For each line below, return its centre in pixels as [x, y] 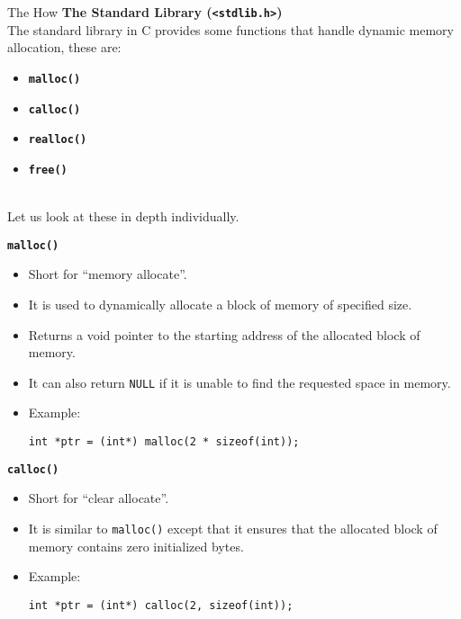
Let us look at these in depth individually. [123, 216]
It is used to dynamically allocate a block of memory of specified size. [220, 304]
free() [48, 170]
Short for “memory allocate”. [108, 274]
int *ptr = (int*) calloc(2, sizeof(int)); [161, 605]
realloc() [58, 140]
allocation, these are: [64, 47]
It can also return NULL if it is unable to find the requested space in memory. [240, 382]
